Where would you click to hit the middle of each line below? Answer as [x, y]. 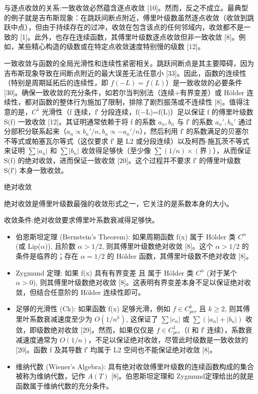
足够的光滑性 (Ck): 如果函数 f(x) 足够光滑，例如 [93, 309]
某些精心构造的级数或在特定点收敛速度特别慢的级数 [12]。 [111, 46]
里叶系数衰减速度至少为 [54, 318]
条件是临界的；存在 [47, 256]
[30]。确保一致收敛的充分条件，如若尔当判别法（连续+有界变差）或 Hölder [124, 92]
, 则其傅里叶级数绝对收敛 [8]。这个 [158, 246]
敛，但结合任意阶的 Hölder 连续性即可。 [80, 292]
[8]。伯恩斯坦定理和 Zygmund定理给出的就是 [183, 376]
